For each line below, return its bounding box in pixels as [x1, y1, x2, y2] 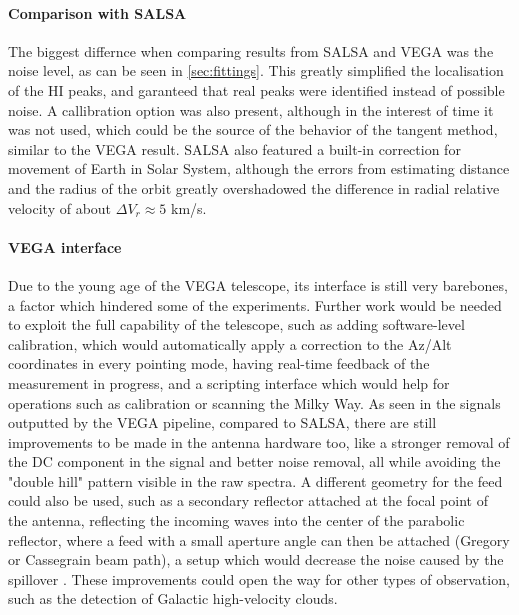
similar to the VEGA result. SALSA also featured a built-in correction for [8, 138, 461, 159]
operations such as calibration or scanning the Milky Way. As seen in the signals [8, 392, 501, 413]
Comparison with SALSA [8, 2, 187, 23]
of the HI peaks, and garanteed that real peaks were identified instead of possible [8, 79, 505, 100]
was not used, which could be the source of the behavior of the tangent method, [8, 119, 498, 140]
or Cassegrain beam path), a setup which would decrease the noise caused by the [8, 549, 504, 570]
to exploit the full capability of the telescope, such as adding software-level [8, 314, 465, 335]
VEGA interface [8, 236, 122, 257]
